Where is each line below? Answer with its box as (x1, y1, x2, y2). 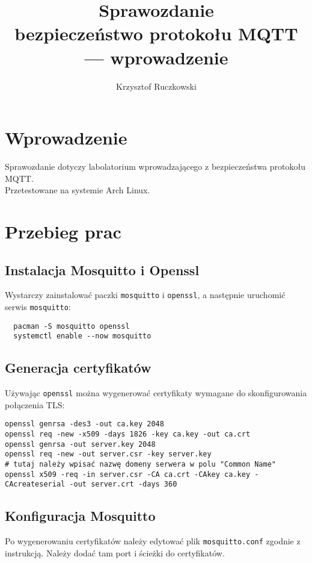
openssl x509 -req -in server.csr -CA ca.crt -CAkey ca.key (5, 470, 251, 479)
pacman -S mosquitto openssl (13, 322, 130, 331)
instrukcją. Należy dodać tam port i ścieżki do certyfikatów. (5, 546, 225, 559)
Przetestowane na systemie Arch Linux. (5, 184, 150, 196)
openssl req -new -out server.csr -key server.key (5, 450, 212, 459)
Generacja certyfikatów (5, 358, 151, 377)
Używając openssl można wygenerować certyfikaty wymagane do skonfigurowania (5, 387, 307, 399)
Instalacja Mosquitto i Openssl (5, 260, 200, 279)
